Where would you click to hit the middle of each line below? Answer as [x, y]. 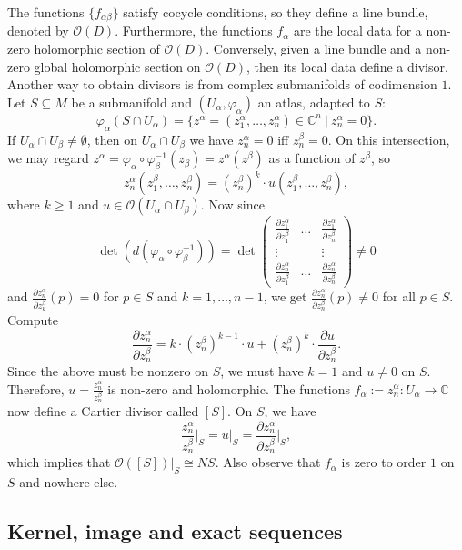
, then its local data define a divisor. [347, 66]
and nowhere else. [69, 481]
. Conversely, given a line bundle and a [314, 49]
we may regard [48, 158]
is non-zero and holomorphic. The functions [229, 388]
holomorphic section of [97, 49]
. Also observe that [268, 462]
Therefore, [36, 388]
